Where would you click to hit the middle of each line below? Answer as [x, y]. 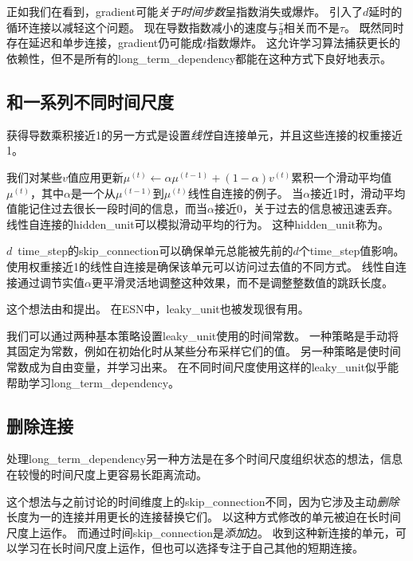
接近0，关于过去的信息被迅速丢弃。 [306, 208]
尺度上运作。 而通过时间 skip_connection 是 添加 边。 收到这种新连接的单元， [201, 532]
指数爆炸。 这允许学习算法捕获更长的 [303, 43]
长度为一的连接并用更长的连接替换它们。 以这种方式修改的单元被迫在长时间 [204, 517]
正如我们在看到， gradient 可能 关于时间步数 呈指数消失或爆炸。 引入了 [185, 11]
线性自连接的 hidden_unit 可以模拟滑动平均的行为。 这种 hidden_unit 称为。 [198, 224]
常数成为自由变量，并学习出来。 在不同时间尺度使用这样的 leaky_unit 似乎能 [203, 366]
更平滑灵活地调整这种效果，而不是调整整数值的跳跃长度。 [242, 282]
